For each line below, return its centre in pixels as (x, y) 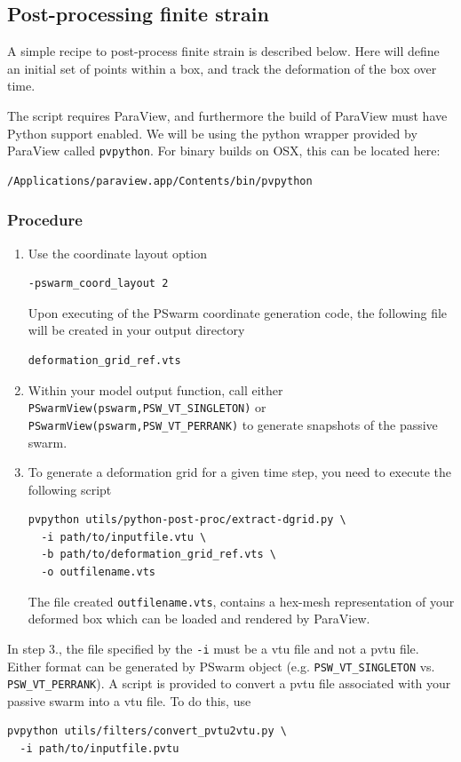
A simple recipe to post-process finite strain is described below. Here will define (223, 51)
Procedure (45, 220)
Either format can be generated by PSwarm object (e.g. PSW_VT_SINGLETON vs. (221, 666)
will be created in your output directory (136, 330)
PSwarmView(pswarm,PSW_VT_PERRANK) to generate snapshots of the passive (233, 424)
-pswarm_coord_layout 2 (98, 284)
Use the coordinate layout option (117, 253)
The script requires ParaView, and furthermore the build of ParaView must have (227, 115)
